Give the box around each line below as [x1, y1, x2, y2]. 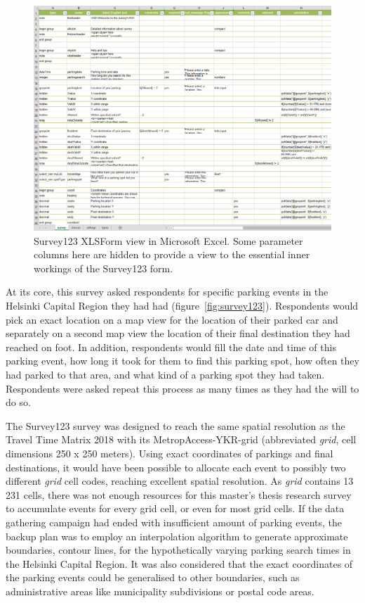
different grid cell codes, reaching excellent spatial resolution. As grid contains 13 [6, 474, 354, 488]
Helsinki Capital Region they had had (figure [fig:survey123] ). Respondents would [6, 298, 359, 313]
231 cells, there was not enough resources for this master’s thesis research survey [6, 487, 352, 502]
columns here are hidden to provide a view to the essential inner [34, 247, 310, 262]
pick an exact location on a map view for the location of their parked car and [6, 312, 338, 326]
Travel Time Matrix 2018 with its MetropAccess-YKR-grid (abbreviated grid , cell [6, 432, 357, 447]
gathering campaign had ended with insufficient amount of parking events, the [6, 514, 342, 529]
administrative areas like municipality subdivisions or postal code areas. [6, 583, 314, 598]
